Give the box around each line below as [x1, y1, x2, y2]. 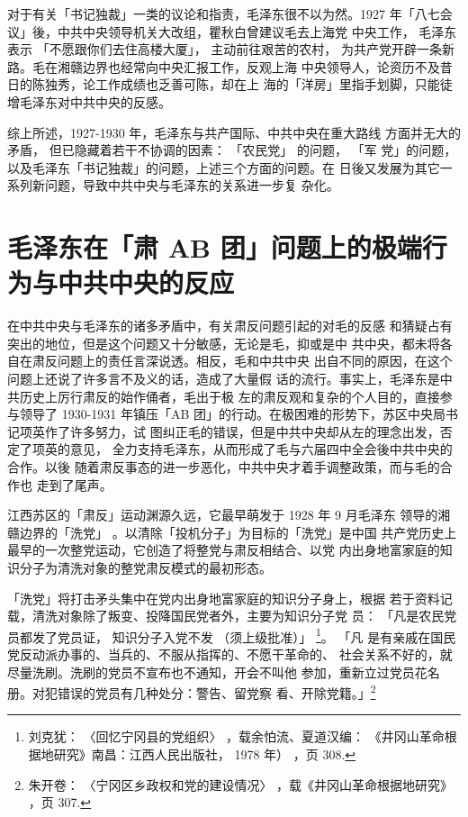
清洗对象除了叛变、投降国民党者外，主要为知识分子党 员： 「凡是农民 [31, 606, 445, 625]
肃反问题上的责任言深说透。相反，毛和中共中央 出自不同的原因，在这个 [31, 351, 453, 370]
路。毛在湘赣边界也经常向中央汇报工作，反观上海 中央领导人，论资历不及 [7, 57, 440, 76]
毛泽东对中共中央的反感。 [19, 92, 171, 111]
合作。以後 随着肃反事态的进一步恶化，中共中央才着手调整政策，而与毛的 [7, 458, 440, 476]
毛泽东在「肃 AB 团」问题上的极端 [7, 229, 422, 266]
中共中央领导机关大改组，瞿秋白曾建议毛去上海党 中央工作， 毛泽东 [57, 22, 457, 41]
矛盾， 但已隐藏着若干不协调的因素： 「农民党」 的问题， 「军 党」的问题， [7, 141, 457, 159]
